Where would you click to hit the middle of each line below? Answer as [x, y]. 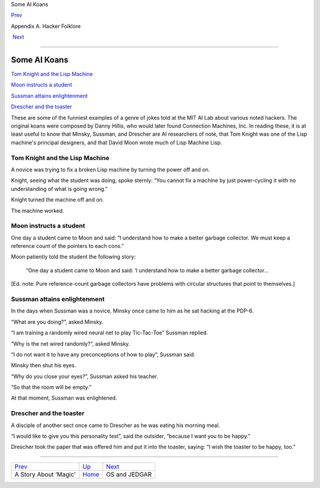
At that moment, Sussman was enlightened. [64, 398]
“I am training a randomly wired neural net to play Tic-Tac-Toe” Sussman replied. [110, 333]
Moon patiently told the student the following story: [73, 257]
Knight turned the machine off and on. [57, 200]
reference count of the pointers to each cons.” [68, 246]
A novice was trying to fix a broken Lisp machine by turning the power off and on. [111, 170]
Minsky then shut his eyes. [44, 365]
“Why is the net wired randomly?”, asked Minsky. [71, 343]
